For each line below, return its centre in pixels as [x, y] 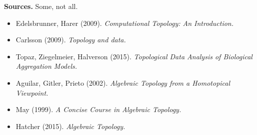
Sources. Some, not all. [41, 6]
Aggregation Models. [46, 66]
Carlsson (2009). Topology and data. [71, 40]
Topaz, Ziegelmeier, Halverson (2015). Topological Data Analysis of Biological [134, 56]
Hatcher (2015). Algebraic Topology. [70, 126]
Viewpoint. [32, 92]
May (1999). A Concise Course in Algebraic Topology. [98, 109]
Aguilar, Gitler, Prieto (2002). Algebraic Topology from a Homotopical [123, 82]
